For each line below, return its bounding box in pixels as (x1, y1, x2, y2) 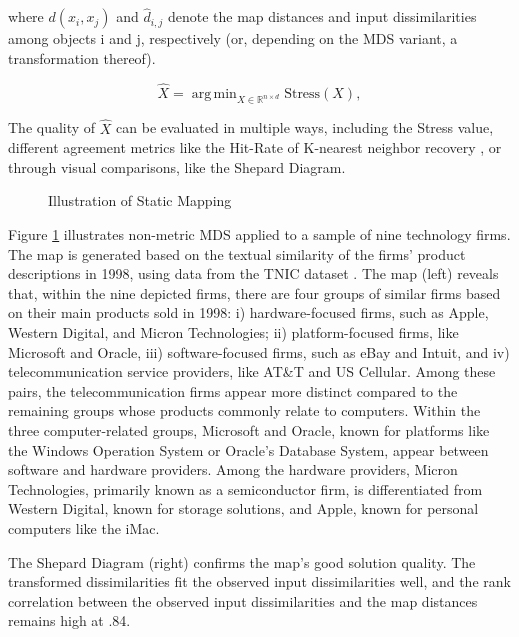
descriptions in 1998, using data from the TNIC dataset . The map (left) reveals (8, 263, 499, 284)
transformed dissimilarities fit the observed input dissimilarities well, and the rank (8, 571, 511, 592)
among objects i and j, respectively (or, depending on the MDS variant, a (8, 28, 458, 49)
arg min (191, 86, 237, 101)
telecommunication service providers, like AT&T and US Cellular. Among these (8, 361, 496, 382)
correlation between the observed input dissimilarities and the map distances (8, 590, 478, 611)
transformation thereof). (8, 47, 156, 68)
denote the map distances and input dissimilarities (167, 6, 477, 27)
